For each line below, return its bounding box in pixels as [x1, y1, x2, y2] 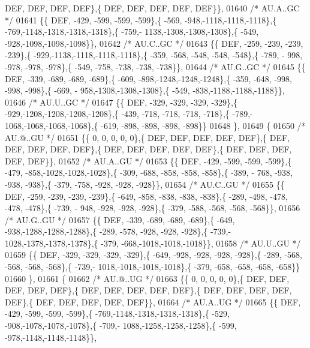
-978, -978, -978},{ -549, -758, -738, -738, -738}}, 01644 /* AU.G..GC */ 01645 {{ [5, 60, 306, 73]
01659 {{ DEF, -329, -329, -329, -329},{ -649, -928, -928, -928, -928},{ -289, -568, [5, 248, 302, 261]
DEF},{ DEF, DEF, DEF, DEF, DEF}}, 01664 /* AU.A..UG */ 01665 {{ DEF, [5, 295, 301, 308]
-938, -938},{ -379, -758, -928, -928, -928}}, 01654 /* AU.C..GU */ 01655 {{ [5, 178, 285, 190]
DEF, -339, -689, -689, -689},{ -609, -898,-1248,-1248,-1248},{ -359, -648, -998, [5, 72, 292, 85]
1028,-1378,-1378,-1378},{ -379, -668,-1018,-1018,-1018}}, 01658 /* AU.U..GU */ [5, 236, 301, 249]
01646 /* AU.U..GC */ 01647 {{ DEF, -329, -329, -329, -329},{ [5, 95, 238, 108]
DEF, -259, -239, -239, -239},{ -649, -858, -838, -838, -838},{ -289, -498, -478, [5, 190, 288, 202]
